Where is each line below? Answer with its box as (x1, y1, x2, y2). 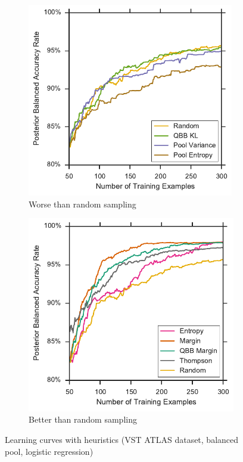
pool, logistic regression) (5, 445, 94, 457)
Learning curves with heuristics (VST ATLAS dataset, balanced (5, 433, 239, 446)
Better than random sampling (29, 413, 137, 426)
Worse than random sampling (29, 197, 136, 210)
